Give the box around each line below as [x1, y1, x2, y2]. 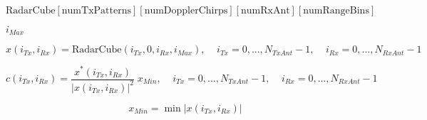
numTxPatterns [61, 6, 131, 16]
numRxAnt [240, 6, 290, 16]
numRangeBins [303, 6, 369, 16]
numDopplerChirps [144, 6, 228, 16]
